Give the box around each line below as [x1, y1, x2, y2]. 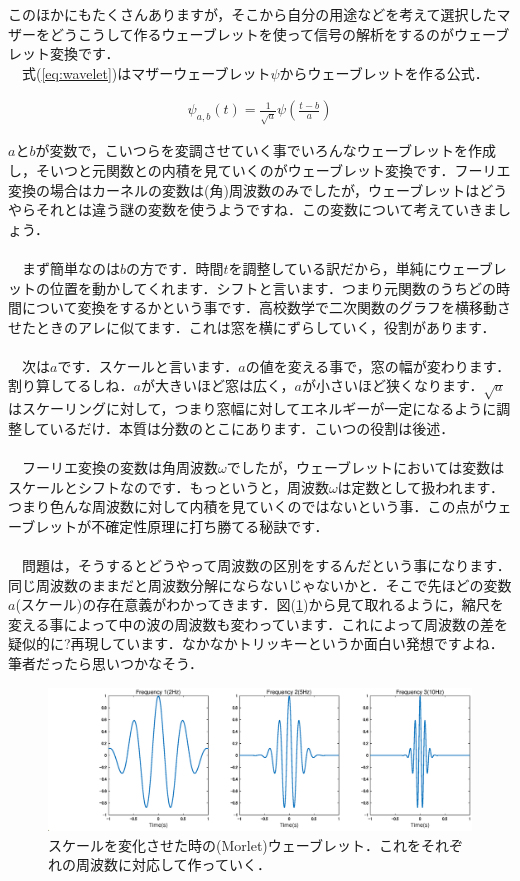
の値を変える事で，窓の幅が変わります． [245, 355, 511, 376]
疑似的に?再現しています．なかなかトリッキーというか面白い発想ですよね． [8, 633, 504, 654]
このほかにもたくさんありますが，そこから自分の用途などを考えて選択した [8, 4, 497, 24]
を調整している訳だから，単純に [228, 257, 438, 278]
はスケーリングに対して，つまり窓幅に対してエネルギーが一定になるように [8, 398, 497, 419]
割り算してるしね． [8, 375, 134, 396]
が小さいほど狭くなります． [302, 375, 484, 396]
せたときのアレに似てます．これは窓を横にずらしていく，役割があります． [8, 316, 496, 337]
